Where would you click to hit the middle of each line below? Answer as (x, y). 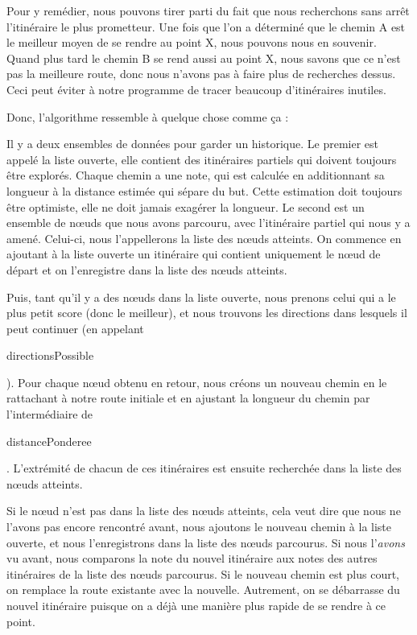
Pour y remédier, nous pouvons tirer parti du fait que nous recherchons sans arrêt (208, 10)
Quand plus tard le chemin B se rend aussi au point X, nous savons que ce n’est (204, 58)
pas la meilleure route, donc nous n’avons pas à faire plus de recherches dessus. (201, 74)
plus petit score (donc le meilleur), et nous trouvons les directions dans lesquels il (207, 313)
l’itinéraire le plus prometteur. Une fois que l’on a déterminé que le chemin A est (206, 26)
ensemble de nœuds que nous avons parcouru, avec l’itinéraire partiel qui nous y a (208, 223)
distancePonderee (49, 441)
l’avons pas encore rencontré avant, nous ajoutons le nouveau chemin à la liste (199, 527)
